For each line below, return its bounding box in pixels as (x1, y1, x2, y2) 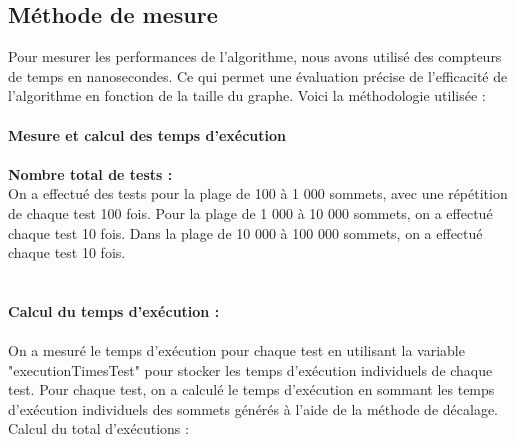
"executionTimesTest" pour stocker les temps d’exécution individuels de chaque (8, 359, 493, 380)
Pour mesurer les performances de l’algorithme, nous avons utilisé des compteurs (8, 46, 502, 67)
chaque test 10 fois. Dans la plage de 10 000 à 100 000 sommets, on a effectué (8, 222, 483, 243)
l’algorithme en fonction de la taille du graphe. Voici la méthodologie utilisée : (8, 85, 486, 106)
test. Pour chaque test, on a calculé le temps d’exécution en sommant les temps (8, 379, 495, 400)
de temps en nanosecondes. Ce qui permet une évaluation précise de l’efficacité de (8, 65, 508, 86)
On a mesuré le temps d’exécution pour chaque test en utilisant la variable (8, 340, 465, 361)
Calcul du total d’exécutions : (8, 418, 189, 439)
